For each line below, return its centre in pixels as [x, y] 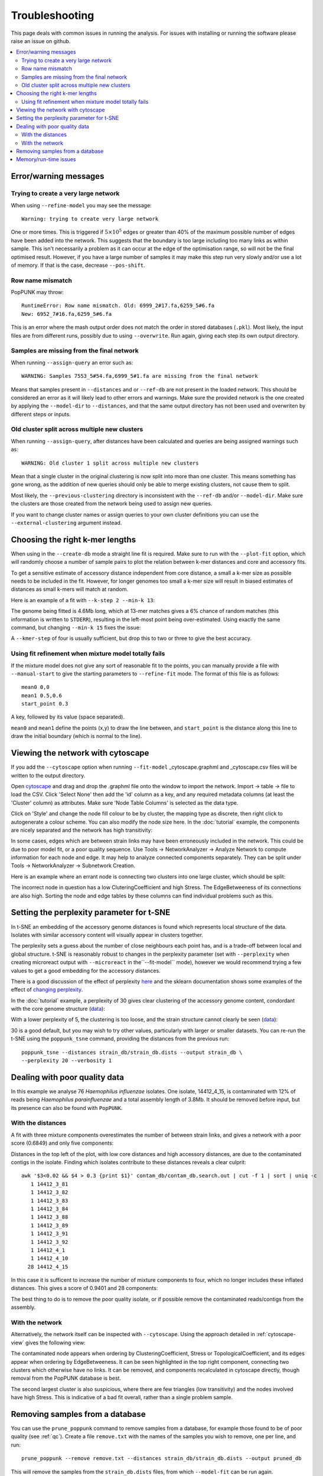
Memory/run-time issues [46, 159]
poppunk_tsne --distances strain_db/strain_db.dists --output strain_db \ [132, 1052]
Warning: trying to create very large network [90, 219]
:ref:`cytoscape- [276, 1334]
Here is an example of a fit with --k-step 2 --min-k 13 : [83, 600]
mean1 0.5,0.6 [42, 695]
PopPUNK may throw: [37, 292]
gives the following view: [56, 1343]
